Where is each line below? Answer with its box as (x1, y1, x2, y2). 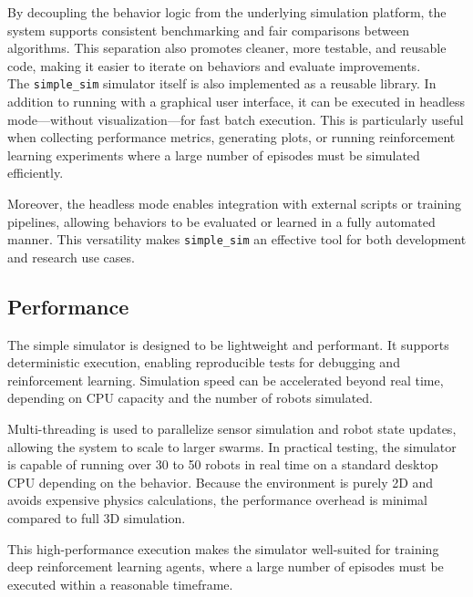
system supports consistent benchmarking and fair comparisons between (7, 20, 409, 39)
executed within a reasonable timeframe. (7, 574, 233, 593)
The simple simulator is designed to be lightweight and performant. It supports (7, 335, 449, 354)
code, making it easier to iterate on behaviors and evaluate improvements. (7, 56, 421, 75)
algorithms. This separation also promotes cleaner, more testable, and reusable (7, 38, 447, 57)
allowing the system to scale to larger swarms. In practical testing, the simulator (7, 437, 457, 456)
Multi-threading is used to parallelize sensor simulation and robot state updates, (7, 419, 457, 438)
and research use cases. (7, 247, 135, 266)
